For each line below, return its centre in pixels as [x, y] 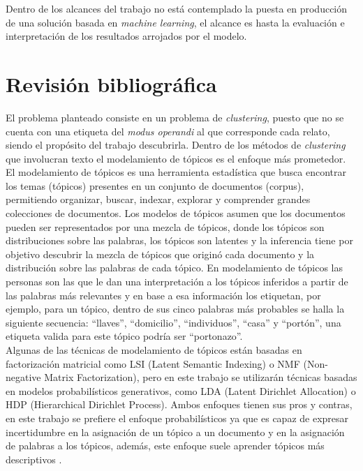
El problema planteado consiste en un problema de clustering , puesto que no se [175, 117]
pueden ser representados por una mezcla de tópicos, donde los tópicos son [165, 226]
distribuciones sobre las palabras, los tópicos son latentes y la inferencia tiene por [179, 240]
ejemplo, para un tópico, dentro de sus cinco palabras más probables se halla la [175, 309]
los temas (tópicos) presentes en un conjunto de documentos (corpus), [155, 185]
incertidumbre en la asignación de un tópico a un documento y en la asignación [175, 432]
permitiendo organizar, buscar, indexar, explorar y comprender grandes [158, 199]
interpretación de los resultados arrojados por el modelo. [126, 36]
